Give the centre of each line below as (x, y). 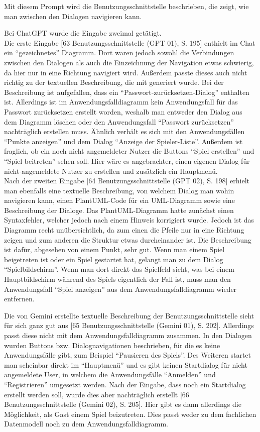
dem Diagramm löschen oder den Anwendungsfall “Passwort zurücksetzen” (119, 121)
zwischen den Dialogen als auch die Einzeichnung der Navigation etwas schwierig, (129, 62)
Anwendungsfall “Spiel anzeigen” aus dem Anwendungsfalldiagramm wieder (120, 289)
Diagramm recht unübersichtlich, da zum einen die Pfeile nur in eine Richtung (124, 230)
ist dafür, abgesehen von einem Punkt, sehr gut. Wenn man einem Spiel (114, 249)
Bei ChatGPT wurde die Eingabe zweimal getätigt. (83, 33)
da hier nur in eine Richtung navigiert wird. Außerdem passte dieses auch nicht (126, 72)
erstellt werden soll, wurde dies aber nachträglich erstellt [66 (97, 394)
